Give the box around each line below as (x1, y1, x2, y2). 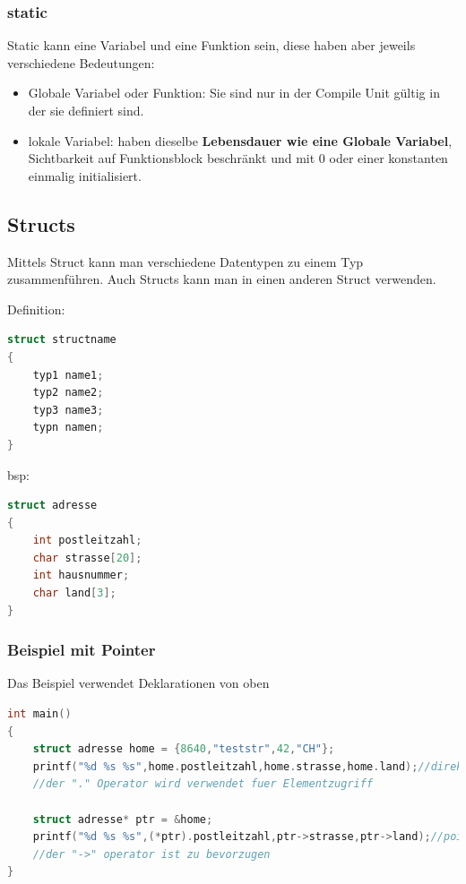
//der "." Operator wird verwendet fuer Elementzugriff (32, 777, 374, 791)
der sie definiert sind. (28, 101, 144, 119)
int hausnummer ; (32, 569, 130, 582)
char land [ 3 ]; (32, 587, 116, 600)
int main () (7, 708, 72, 721)
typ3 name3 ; (32, 403, 104, 416)
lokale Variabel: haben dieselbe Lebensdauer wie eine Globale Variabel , (28, 131, 453, 150)
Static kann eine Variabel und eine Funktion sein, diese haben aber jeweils (7, 36, 416, 55)
